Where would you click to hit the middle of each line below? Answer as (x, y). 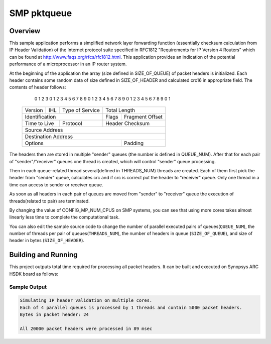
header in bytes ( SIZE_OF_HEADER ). (47, 241)
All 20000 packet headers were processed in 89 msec (86, 328)
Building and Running (43, 255)
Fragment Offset (143, 117)
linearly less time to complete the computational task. (64, 217)
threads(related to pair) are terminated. (49, 201)
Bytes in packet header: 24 (54, 315)
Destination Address (49, 137)
